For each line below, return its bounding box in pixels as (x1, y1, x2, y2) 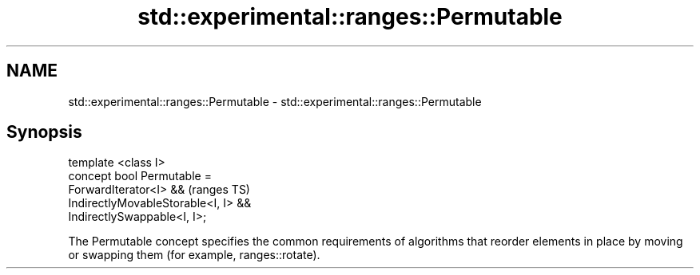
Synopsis (6, 122, 82, 143)
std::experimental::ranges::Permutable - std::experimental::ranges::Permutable (68, 94, 482, 108)
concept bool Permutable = (68, 169, 212, 183)
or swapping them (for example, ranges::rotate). (68, 248, 320, 262)
